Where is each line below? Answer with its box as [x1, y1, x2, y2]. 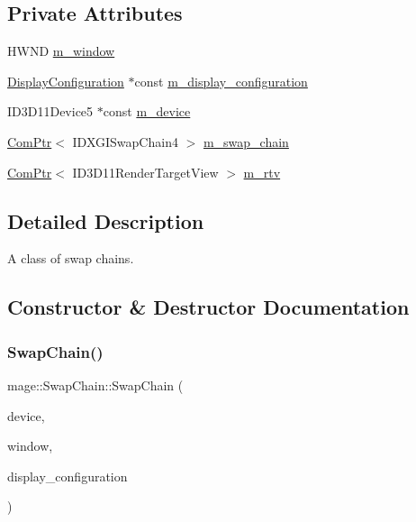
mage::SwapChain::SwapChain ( [7, 375, 184, 394]
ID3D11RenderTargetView [72, 162, 219, 181]
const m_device [103, 102, 191, 121]
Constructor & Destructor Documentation [7, 293, 410, 321]
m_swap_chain [203, 132, 289, 151]
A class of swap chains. [7, 249, 134, 268]
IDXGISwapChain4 [72, 132, 178, 151]
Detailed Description [7, 206, 204, 234]
